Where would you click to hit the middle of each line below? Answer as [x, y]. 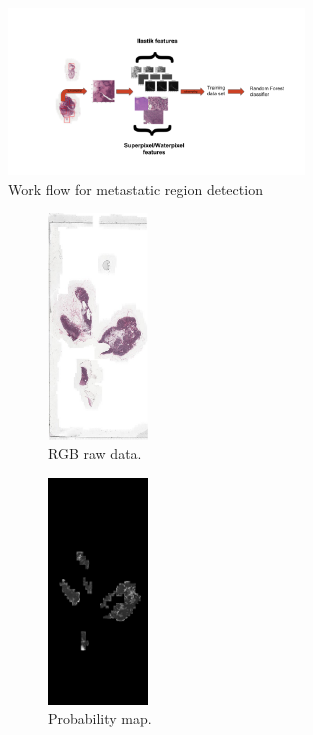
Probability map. [100, 718]
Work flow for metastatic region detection [135, 188]
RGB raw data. [95, 453]
